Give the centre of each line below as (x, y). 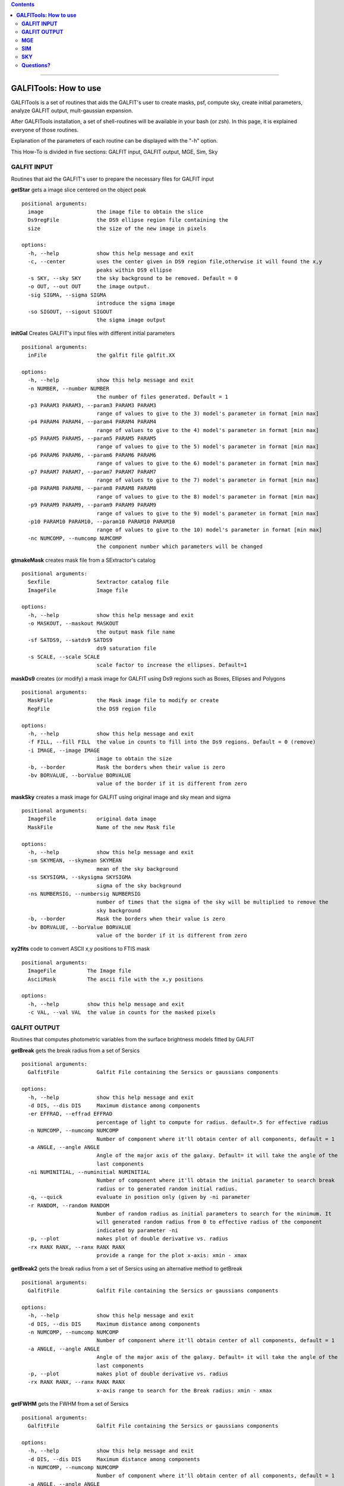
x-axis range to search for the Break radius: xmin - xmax (184, 1390)
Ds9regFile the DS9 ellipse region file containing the (128, 220)
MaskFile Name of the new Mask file (101, 827)
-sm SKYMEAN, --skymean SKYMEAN (75, 861)
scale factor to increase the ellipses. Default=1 (172, 665)
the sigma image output (131, 320)
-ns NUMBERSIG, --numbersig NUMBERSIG (84, 894)
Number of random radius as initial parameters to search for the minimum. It (214, 1214)
